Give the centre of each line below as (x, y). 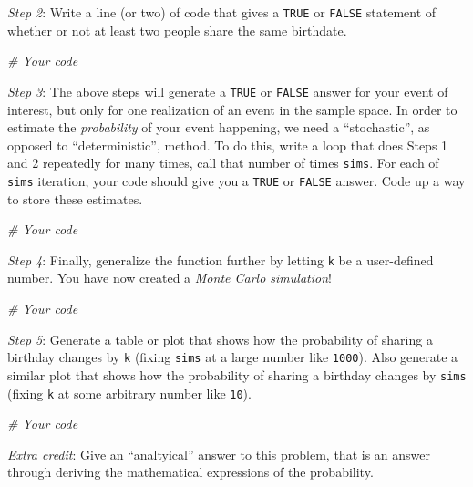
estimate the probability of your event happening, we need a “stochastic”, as (219, 127)
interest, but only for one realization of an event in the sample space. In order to (232, 109)
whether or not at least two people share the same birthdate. (177, 30)
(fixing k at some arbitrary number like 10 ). (129, 393)
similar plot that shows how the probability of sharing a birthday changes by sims (237, 374)
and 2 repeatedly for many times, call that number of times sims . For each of (223, 163)
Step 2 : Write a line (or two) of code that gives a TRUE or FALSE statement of (222, 12)
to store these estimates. (75, 198)
